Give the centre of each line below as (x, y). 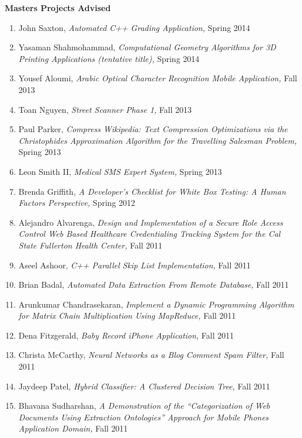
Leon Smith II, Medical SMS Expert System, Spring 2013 (120, 171)
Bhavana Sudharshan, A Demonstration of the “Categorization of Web (144, 406)
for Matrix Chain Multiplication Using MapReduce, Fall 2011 (127, 315)
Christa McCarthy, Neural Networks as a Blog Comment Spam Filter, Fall (151, 355)
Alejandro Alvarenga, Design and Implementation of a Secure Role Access (151, 222)
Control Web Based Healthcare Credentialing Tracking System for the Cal (149, 234)
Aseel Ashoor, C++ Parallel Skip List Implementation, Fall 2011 (135, 265)
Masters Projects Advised (58, 8)
